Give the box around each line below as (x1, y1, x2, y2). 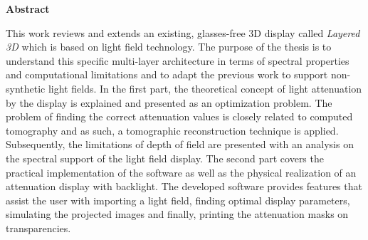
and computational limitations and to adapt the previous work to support (6, 67, 328, 82)
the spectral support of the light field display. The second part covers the (6, 150, 324, 165)
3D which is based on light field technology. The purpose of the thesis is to (6, 39, 332, 54)
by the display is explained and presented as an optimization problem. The (6, 95, 332, 110)
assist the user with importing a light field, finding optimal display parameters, (6, 192, 350, 207)
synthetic (6, 80, 46, 95)
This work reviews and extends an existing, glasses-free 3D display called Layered (6, 25, 360, 40)
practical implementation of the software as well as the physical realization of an (6, 165, 357, 179)
